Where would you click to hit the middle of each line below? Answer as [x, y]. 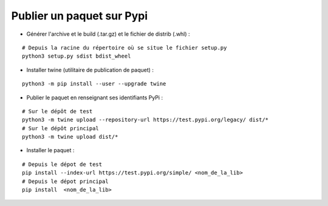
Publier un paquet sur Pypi [80, 16]
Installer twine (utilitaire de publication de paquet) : [90, 70]
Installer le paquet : [50, 150]
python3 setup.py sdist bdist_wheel [77, 56]
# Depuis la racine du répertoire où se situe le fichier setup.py [125, 48]
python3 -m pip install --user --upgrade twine [94, 84]
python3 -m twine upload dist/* [70, 137]
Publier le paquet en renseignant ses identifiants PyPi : [95, 98]
